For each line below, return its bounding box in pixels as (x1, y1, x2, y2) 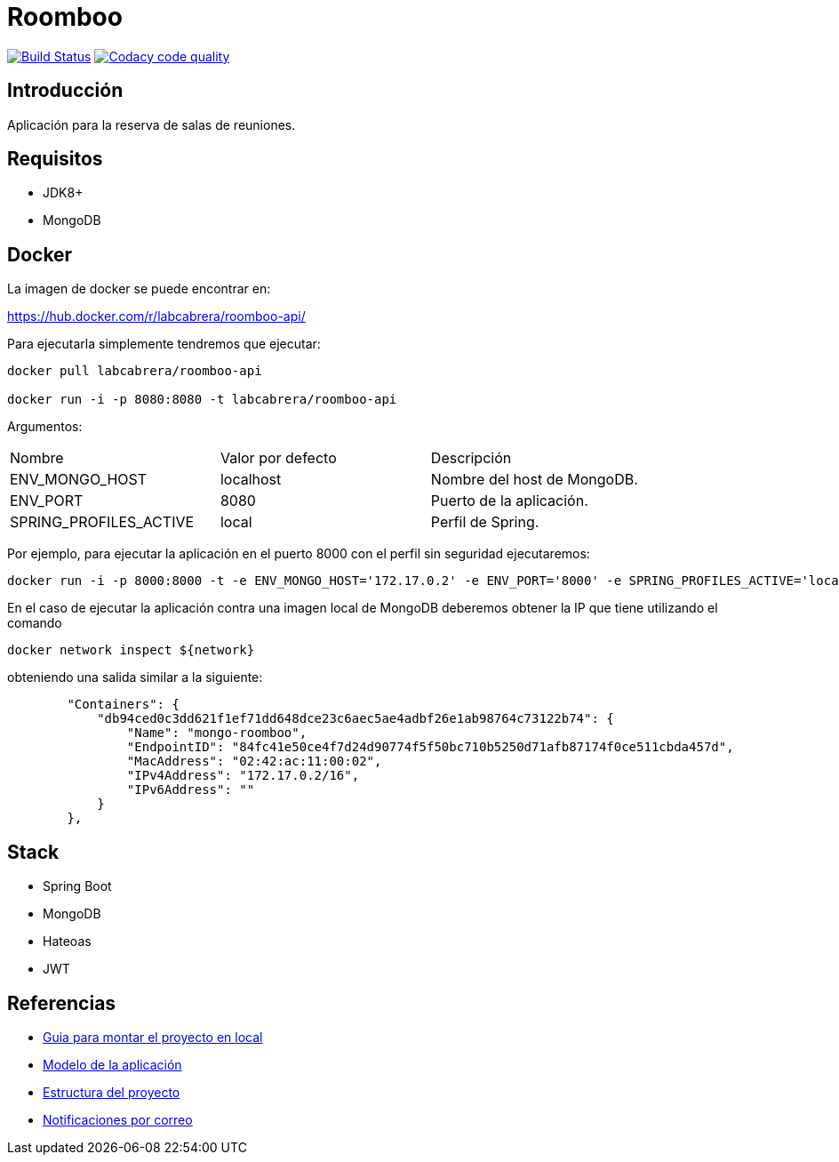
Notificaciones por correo (43, 1111, 193, 1127)
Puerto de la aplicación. (430, 492, 588, 510)
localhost (220, 470, 282, 489)
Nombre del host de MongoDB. (430, 470, 638, 489)
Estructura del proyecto (43, 1084, 180, 1100)
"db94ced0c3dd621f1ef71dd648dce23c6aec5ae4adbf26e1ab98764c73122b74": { (97, 711, 614, 726)
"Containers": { (67, 697, 180, 712)
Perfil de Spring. (430, 513, 539, 532)
